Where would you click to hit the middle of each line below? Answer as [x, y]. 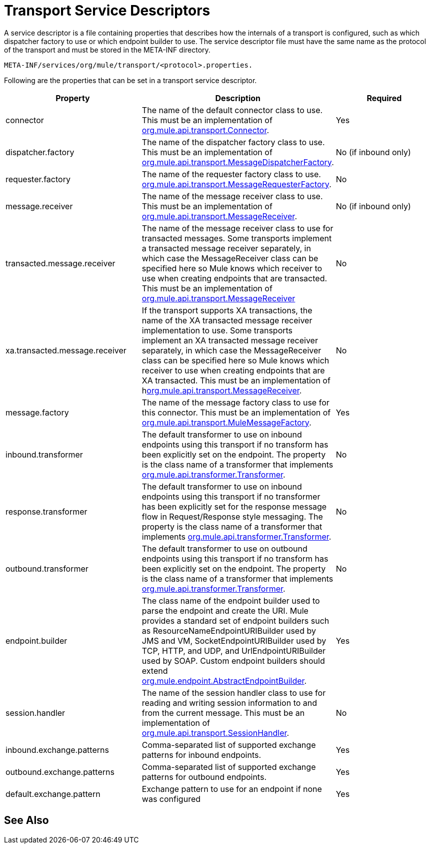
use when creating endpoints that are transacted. [234, 278]
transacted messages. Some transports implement [237, 238]
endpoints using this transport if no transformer [231, 496]
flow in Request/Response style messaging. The [232, 516]
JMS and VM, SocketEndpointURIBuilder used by [234, 641]
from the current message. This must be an [223, 713]
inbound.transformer [44, 454]
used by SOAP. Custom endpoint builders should [233, 661]
